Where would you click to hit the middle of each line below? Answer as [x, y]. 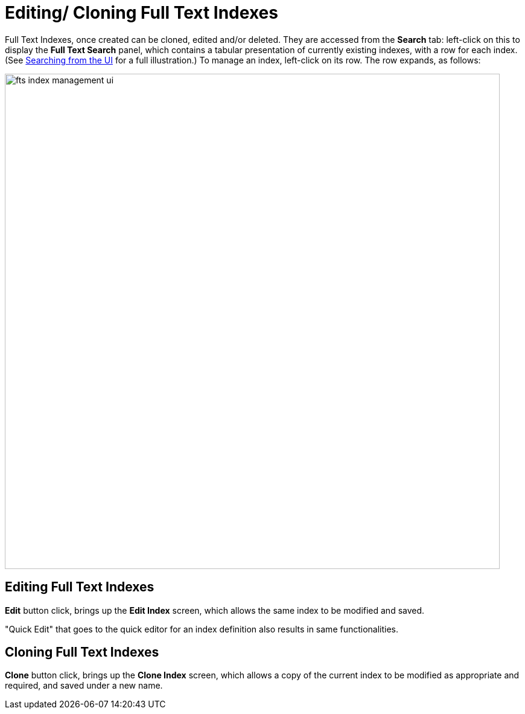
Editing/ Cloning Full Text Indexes [142, 13]
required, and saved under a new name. [84, 686]
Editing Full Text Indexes [80, 587]
